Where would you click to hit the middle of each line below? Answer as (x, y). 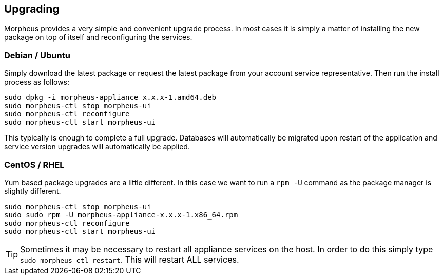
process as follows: (37, 82)
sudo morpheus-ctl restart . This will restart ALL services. (130, 259)
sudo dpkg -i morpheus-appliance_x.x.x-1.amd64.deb (110, 98)
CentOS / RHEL (34, 164)
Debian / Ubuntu (37, 55)
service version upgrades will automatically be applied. (97, 147)
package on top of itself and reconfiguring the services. (98, 37)
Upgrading (32, 9)
